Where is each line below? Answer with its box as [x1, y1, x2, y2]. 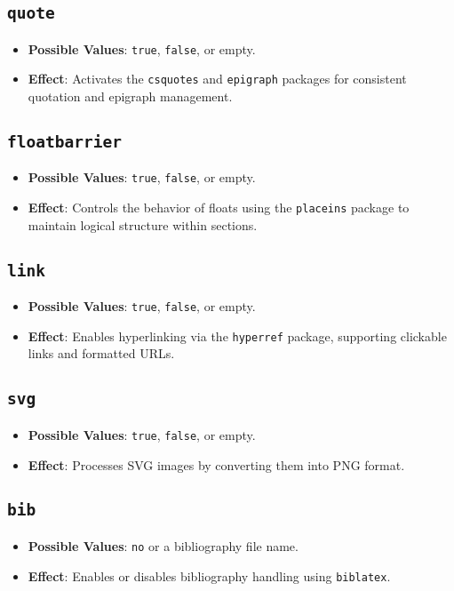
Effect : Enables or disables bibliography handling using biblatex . [28, 566, 391, 585]
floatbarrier [7, 132, 122, 152]
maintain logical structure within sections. [28, 215, 258, 234]
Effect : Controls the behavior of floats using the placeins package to [28, 198, 410, 217]
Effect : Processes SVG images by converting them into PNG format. [28, 455, 405, 474]
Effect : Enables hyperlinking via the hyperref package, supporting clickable [28, 326, 447, 345]
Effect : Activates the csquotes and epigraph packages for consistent [28, 69, 407, 88]
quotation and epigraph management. [28, 87, 233, 106]
